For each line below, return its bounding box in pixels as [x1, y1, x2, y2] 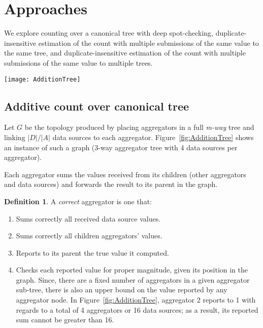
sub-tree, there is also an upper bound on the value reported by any [16, 284, 227, 295]
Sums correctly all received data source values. [16, 213, 161, 224]
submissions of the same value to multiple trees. [4, 57, 153, 68]
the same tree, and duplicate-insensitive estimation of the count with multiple [4, 47, 246, 58]
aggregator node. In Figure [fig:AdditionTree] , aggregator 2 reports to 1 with [16, 294, 256, 305]
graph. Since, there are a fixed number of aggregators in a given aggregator [16, 274, 250, 285]
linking [4, 131, 25, 142]
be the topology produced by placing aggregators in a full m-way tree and [24, 122, 254, 132]
